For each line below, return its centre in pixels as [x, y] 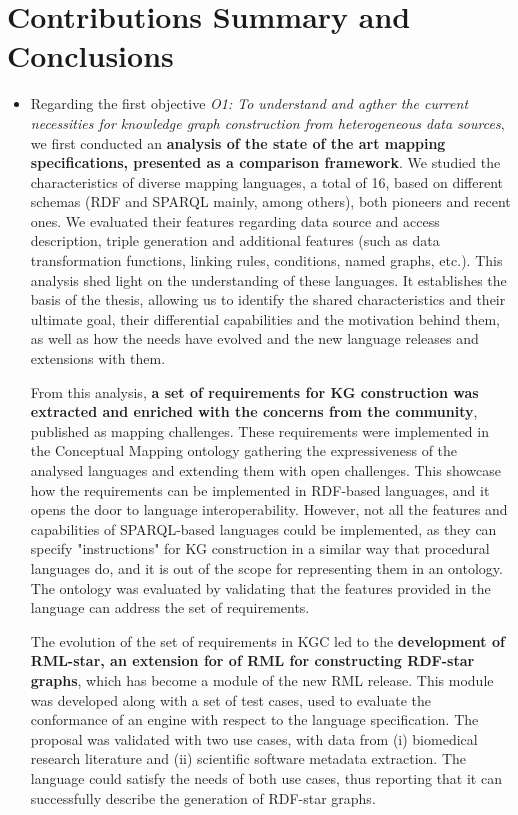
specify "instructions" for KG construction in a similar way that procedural [260, 548]
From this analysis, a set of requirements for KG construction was [254, 391]
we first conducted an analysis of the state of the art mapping [238, 142]
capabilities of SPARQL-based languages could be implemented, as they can [263, 528]
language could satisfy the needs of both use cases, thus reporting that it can [266, 777]
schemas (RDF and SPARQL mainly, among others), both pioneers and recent [270, 201]
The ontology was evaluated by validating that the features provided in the [260, 587]
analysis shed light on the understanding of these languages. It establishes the [268, 279]
